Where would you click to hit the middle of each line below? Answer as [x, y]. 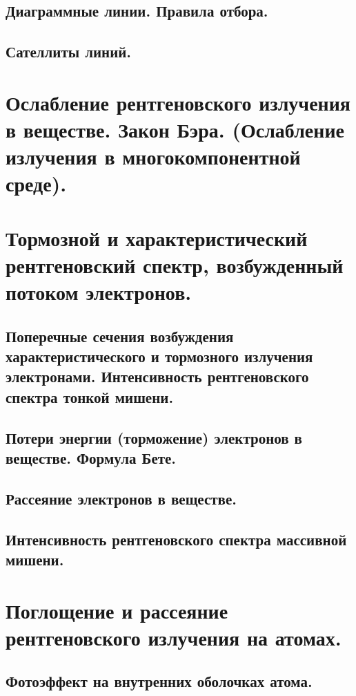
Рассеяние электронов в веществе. [121, 498]
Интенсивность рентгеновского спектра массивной [176, 539]
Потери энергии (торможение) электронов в [154, 437]
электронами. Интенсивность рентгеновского [157, 376]
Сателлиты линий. [69, 51]
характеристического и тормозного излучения [159, 356]
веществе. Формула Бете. [91, 457]
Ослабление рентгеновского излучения [178, 102]
